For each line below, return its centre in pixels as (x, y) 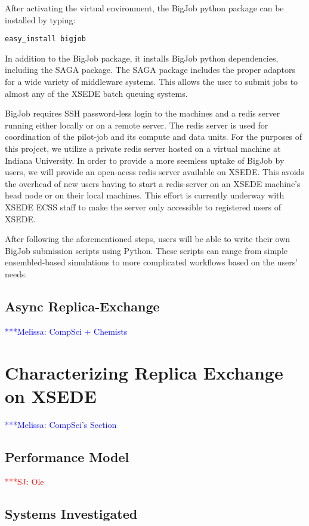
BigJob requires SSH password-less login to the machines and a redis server (143, 113)
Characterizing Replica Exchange (144, 372)
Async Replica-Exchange (82, 306)
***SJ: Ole (24, 481)
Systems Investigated (71, 514)
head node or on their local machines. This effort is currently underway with (145, 195)
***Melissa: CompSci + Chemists (66, 331)
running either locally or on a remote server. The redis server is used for (137, 125)
